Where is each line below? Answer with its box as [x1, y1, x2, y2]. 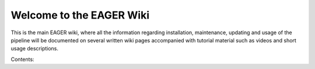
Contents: [10, 56, 34, 63]
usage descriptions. [10, 45, 58, 52]
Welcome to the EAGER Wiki [10, 9, 150, 21]
